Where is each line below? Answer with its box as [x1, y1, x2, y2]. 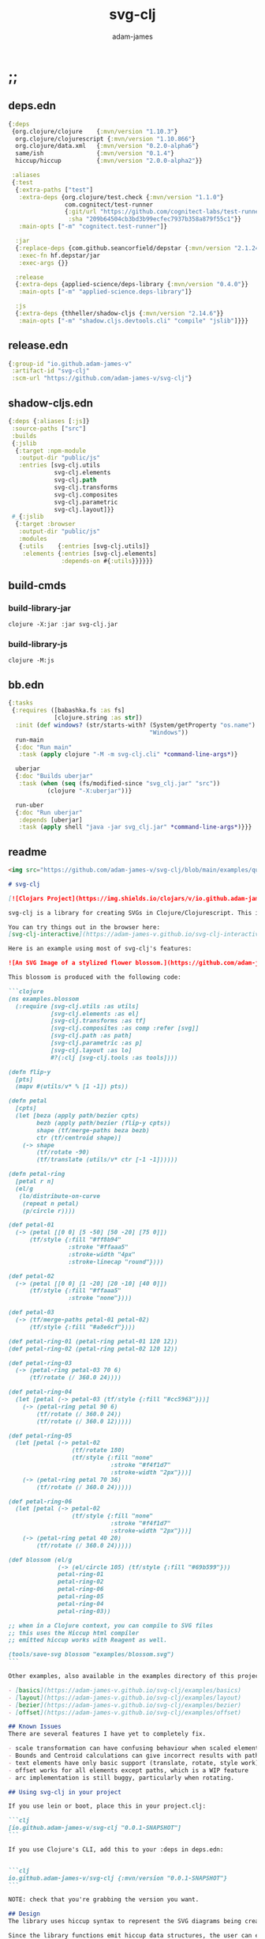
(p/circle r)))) [22, 1207, 77, 1215]
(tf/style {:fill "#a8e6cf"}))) [28, 1323, 136, 1331]
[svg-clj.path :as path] [50, 1032, 132, 1040]
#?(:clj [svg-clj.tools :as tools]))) [50, 1053, 178, 1061]
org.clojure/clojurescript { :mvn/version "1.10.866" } [15, 134, 196, 143]
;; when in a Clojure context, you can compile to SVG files [8, 1621, 214, 1630]
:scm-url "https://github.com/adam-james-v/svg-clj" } [11, 374, 192, 383]
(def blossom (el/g [8, 1555, 73, 1563]
